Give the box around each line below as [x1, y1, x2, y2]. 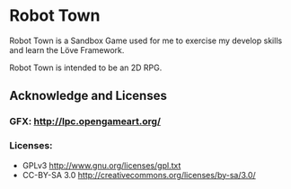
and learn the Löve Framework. [9, 44, 125, 55]
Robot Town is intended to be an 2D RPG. [9, 62, 163, 73]
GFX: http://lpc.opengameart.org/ [9, 115, 162, 128]
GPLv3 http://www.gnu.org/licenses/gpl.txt [22, 159, 181, 171]
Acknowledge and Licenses [9, 88, 168, 103]
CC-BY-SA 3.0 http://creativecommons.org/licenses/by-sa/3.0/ [22, 169, 256, 180]
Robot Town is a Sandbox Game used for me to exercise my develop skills [9, 35, 283, 46]
